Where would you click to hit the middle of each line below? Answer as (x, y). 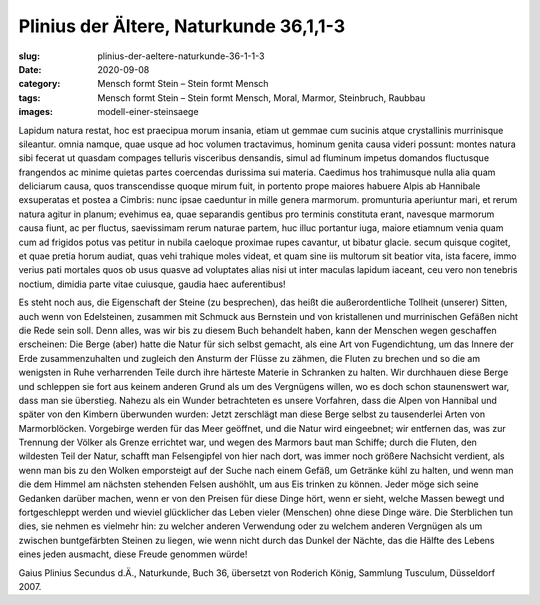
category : (39, 84)
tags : (29, 97)
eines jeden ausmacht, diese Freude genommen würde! (133, 554)
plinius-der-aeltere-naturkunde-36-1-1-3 (181, 56)
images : (36, 112)
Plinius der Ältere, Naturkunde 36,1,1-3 (181, 26)
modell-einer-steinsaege (148, 112)
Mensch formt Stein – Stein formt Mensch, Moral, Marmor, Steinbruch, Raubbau (261, 97)
